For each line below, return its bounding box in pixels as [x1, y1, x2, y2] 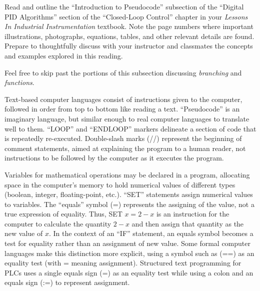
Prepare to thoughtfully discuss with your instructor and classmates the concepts [4, 40, 253, 51]
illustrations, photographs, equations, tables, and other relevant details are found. [4, 30, 254, 41]
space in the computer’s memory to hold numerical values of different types [4, 179, 235, 189]
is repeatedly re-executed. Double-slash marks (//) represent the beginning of [4, 133, 242, 143]
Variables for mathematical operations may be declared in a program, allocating [4, 169, 250, 179]
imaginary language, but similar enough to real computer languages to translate [4, 113, 249, 123]
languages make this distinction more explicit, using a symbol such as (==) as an [4, 247, 254, 258]
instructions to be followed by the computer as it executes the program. [4, 152, 224, 163]
